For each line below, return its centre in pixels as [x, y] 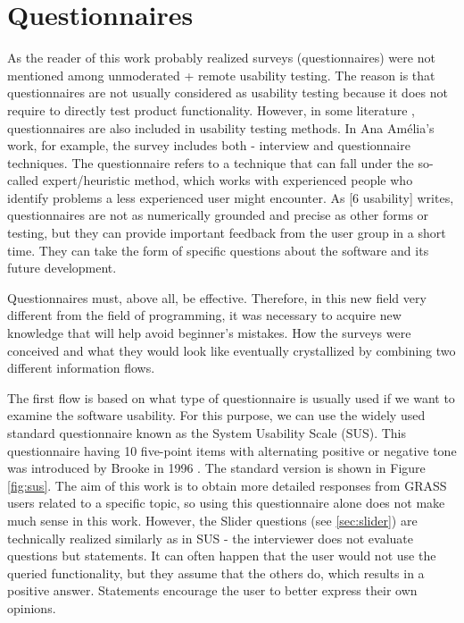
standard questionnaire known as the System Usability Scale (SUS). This [207, 433]
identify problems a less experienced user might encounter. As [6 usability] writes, [231, 197]
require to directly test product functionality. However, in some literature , [211, 109]
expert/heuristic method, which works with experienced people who [228, 180]
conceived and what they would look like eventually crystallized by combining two [232, 350]
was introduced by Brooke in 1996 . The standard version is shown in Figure [216, 468]
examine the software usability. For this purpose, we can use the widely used [216, 415]
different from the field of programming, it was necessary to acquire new [204, 315]
